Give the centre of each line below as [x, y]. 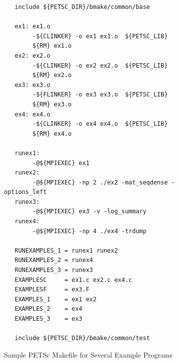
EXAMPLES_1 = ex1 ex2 [56, 299]
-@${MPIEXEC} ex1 [61, 163]
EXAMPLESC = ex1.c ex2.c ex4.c [73, 280]
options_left [25, 192]
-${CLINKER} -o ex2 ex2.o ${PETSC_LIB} [100, 65]
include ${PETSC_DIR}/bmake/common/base [82, 7]
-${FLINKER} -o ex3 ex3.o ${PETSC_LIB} [100, 95]
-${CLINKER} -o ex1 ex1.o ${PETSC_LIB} [100, 36]
